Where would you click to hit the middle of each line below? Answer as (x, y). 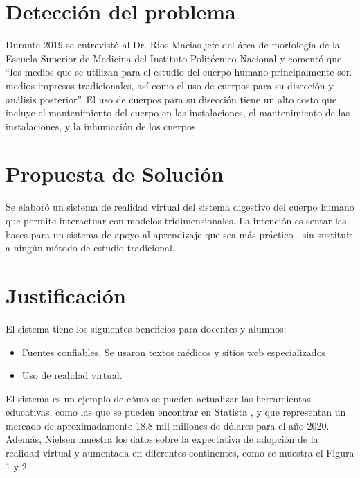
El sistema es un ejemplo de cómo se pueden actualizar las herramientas (158, 398)
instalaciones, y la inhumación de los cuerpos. (102, 126)
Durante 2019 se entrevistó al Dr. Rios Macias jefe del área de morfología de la (173, 45)
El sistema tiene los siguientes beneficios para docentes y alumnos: (146, 328)
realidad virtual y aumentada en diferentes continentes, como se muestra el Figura (180, 453)
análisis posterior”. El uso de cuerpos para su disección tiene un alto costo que (171, 99)
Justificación (66, 295)
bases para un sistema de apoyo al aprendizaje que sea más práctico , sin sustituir (179, 234)
